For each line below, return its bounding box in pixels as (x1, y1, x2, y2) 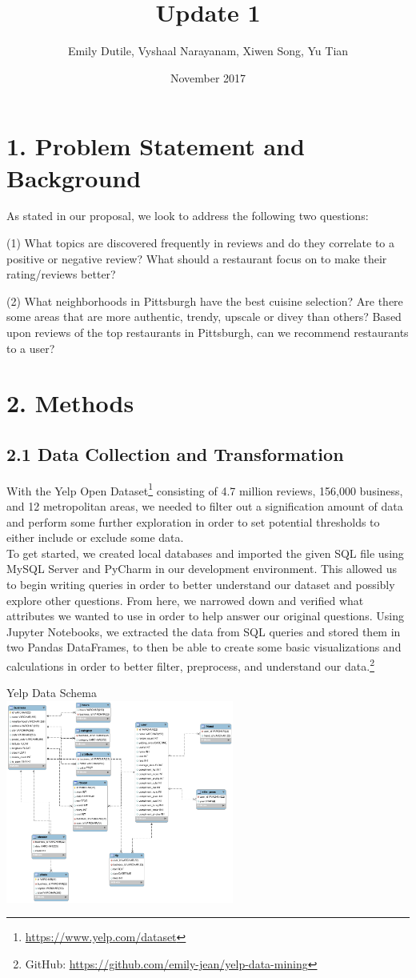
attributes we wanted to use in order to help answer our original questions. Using (6, 607, 404, 624)
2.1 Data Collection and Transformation (6, 441, 344, 466)
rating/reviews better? (6, 266, 116, 283)
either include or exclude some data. (6, 529, 184, 546)
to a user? (6, 339, 55, 356)
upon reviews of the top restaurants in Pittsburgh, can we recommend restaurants (6, 324, 409, 340)
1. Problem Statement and (6, 130, 305, 162)
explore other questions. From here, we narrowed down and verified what (6, 591, 364, 608)
